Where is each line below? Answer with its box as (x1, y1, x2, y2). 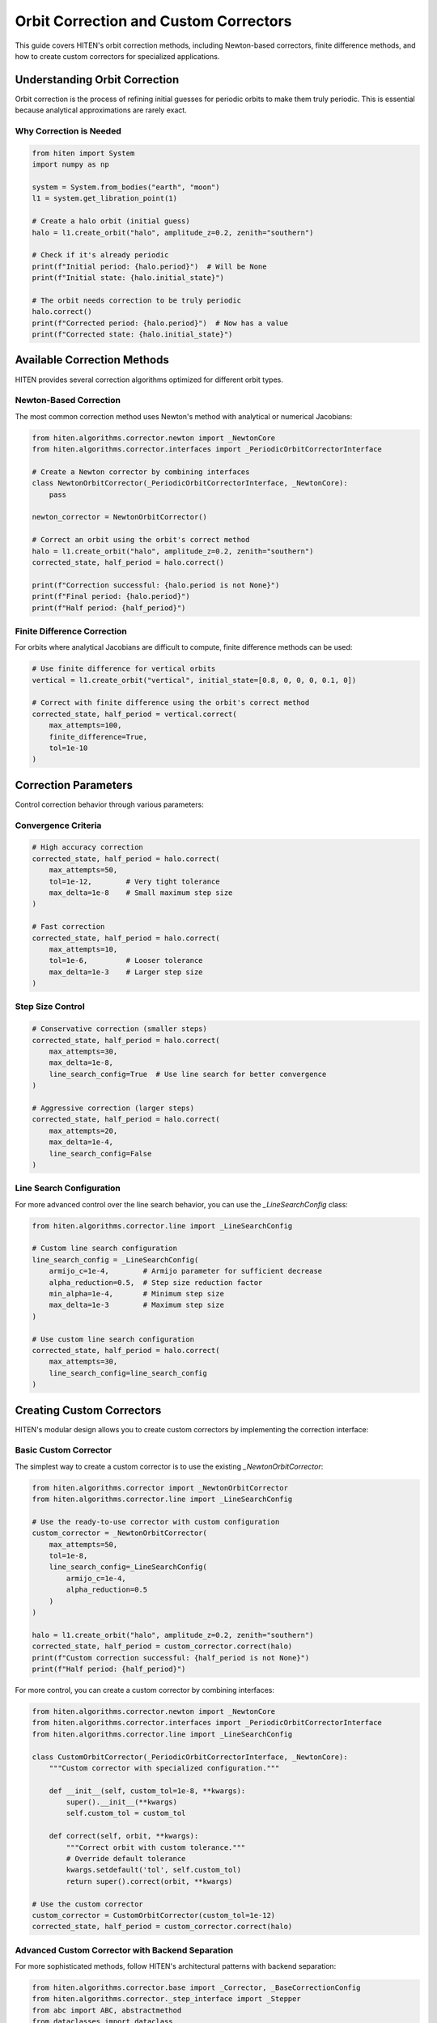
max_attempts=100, (49, 721, 122, 730)
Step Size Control (15, 1001, 85, 1012)
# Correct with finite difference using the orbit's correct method (32, 698, 310, 707)
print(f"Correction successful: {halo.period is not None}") (32, 580, 280, 590)
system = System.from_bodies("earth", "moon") (32, 182, 220, 192)
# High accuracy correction (32, 842, 143, 852)
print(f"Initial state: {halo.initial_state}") (32, 274, 224, 282)
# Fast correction (32, 922, 105, 931)
